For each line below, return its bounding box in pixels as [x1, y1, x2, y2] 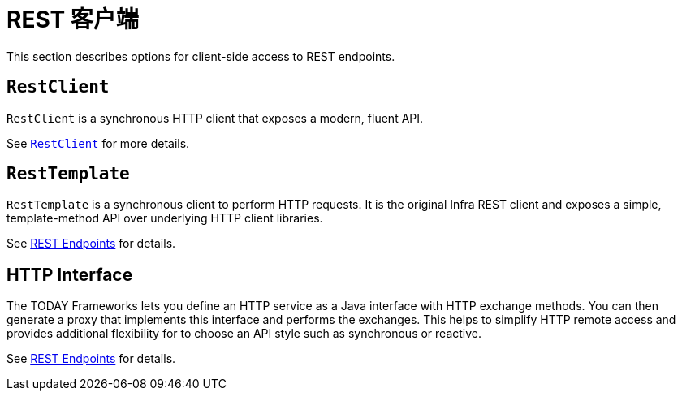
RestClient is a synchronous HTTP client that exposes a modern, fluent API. [6, 110, 424, 125]
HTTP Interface [6, 264, 133, 285]
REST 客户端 [6, 6, 139, 33]
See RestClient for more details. [6, 136, 190, 150]
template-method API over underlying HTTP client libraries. [6, 211, 323, 226]
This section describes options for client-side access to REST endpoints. [6, 49, 395, 63]
